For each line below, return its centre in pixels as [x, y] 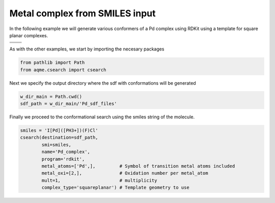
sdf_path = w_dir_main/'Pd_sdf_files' [68, 104]
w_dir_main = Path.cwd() [51, 96]
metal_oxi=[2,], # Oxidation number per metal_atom [125, 173]
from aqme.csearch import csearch [63, 70]
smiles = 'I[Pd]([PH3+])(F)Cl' [59, 131]
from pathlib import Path [52, 63]
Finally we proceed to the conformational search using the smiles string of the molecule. [102, 117]
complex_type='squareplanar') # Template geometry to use [115, 188]
